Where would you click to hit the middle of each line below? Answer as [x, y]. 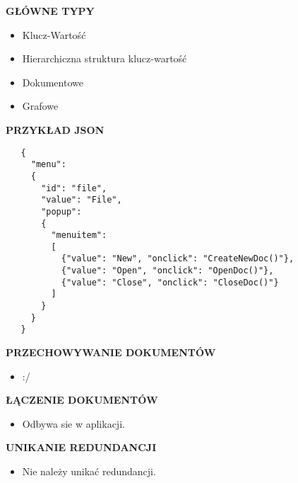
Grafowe [40, 106]
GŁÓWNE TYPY [50, 11]
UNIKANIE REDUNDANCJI [81, 447]
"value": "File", [82, 200]
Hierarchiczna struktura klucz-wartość [105, 58]
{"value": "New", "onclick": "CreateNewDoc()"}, [178, 259]
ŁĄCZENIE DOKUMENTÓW [82, 400]
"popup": [61, 211]
